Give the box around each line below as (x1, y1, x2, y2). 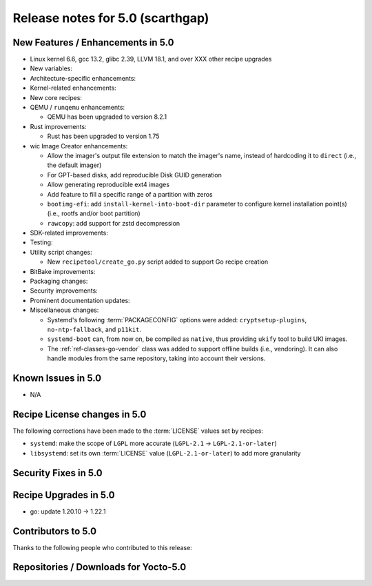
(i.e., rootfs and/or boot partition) (47, 209, 141, 217)
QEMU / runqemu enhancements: (30, 104, 125, 112)
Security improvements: (30, 286, 98, 295)
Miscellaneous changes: (30, 306, 99, 314)
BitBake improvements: (30, 267, 96, 275)
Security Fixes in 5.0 (12, 467, 103, 479)
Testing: (30, 238, 53, 246)
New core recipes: (30, 93, 83, 101)
